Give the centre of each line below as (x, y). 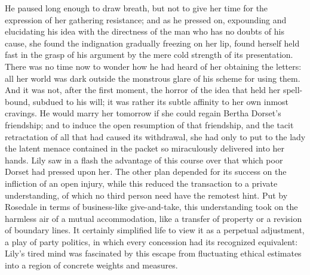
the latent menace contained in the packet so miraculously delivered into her (145, 148)
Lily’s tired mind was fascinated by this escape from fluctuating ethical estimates (153, 253)
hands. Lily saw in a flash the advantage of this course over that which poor (144, 160)
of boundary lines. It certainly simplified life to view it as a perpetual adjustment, (155, 230)
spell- (293, 90)
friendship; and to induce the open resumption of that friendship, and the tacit (149, 124)
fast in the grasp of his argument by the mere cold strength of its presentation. (149, 55)
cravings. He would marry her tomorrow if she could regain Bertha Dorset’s (143, 113)
